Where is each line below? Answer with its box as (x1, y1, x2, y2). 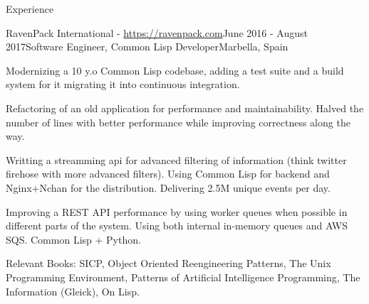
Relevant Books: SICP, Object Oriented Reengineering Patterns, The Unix (6, 256, 331, 271)
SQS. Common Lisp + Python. (6, 232, 141, 246)
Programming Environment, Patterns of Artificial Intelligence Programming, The (6, 269, 360, 284)
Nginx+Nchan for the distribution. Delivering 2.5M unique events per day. (6, 180, 331, 195)
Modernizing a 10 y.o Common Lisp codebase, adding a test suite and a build (6, 63, 344, 77)
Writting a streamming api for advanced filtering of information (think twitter (6, 152, 347, 167)
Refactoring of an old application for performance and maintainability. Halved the (6, 100, 364, 115)
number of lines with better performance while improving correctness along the (6, 114, 350, 129)
